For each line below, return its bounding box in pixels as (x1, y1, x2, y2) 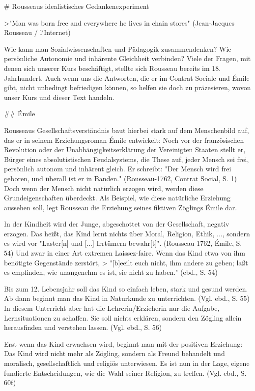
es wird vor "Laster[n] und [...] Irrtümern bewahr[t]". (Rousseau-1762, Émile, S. (4, 238, 242, 248)
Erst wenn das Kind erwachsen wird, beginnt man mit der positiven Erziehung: (4, 338, 243, 349)
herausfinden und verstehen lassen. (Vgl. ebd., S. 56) (4, 322, 162, 332)
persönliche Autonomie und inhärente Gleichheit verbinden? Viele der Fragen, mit (4, 53, 251, 64)
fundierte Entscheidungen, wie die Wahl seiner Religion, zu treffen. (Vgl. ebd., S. (4, 367, 247, 378)
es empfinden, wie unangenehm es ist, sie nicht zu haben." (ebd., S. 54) (4, 267, 218, 277)
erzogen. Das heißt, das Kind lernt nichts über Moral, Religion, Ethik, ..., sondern (4, 228, 250, 238)
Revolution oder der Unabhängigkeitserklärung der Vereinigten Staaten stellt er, (4, 144, 246, 155)
